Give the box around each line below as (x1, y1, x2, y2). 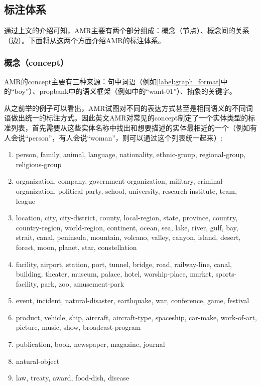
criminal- (197, 176, 225, 186)
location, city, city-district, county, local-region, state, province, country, (16, 212, 238, 223)
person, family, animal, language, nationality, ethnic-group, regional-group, (16, 149, 246, 160)
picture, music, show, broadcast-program (16, 322, 141, 332)
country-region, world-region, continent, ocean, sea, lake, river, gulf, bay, (16, 222, 238, 232)
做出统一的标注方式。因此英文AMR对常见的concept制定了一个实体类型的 (11, 112, 248, 123)
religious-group (16, 159, 62, 169)
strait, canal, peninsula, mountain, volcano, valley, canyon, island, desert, (16, 232, 241, 242)
